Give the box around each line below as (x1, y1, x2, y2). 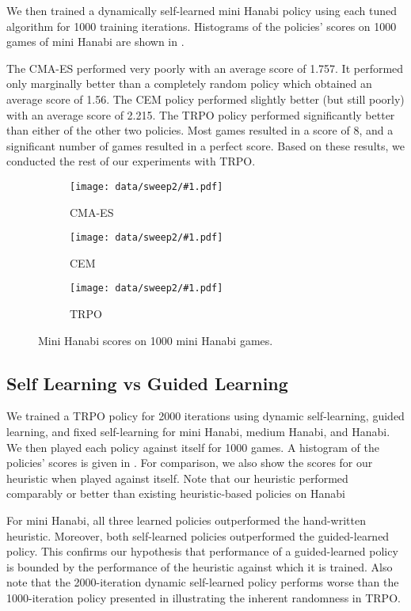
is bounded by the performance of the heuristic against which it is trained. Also (6, 558, 393, 575)
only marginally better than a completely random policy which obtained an (6, 75, 372, 92)
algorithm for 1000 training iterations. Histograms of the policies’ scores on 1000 (6, 17, 397, 34)
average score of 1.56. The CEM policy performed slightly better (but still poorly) (6, 90, 405, 107)
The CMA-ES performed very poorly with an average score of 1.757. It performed (6, 59, 404, 76)
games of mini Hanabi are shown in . (6, 33, 185, 50)
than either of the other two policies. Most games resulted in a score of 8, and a (6, 122, 394, 139)
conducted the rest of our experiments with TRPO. (6, 153, 256, 169)
